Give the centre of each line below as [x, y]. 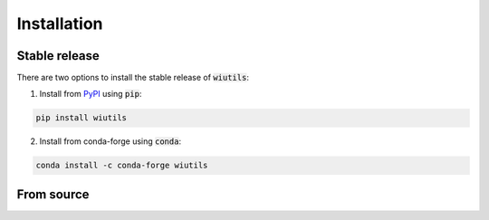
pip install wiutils [81, 118]
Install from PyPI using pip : [91, 94]
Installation [60, 24]
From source [53, 194]
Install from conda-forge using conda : [110, 141]
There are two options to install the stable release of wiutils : [133, 78]
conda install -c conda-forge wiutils [122, 166]
